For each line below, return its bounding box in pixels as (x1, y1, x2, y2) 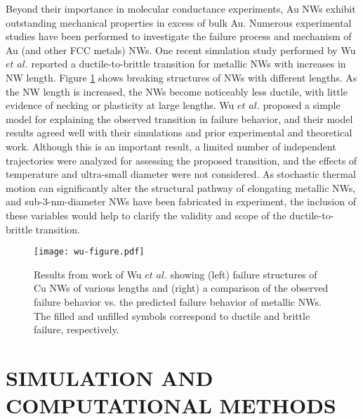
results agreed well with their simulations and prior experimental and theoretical (6, 125, 352, 140)
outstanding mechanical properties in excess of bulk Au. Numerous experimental (6, 15, 352, 30)
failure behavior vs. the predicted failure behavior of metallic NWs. (34, 294, 322, 309)
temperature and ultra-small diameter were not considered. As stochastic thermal (6, 167, 356, 181)
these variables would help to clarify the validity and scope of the (6, 207, 286, 222)
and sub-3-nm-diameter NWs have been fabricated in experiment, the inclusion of (6, 194, 356, 209)
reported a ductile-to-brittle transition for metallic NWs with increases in (31, 56, 346, 71)
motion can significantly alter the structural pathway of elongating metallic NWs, (6, 180, 356, 195)
